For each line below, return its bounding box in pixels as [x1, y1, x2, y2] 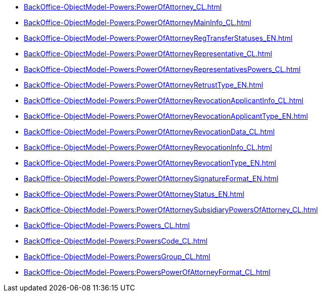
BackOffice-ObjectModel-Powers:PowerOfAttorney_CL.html [24, 3, 222, 11]
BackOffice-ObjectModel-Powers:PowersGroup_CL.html [24, 252, 210, 261]
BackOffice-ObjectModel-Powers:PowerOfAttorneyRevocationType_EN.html [24, 159, 277, 167]
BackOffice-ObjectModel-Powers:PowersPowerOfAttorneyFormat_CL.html [24, 268, 271, 276]
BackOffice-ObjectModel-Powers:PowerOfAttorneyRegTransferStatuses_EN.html [24, 34, 293, 42]
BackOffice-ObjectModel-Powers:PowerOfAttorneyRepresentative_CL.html [24, 49, 273, 58]
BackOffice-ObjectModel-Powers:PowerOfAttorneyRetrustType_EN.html [24, 81, 263, 89]
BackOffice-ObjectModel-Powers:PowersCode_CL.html [24, 237, 208, 245]
